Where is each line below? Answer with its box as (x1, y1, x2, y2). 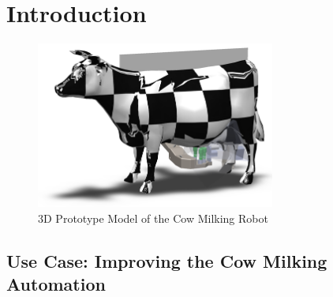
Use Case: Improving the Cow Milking (6, 248, 327, 273)
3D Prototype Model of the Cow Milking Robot (38, 209, 268, 226)
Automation (6, 271, 106, 295)
